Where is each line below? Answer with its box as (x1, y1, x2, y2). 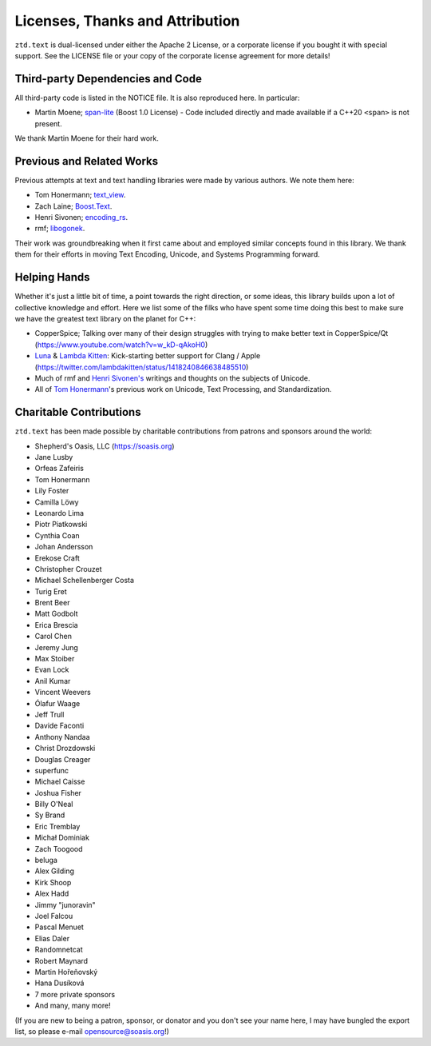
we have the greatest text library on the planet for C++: (14, 313, 196, 323)
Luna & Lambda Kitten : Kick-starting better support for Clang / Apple (34, 351, 261, 361)
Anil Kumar (34, 676, 71, 685)
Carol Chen (34, 632, 72, 641)
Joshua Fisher (34, 788, 81, 797)
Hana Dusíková (34, 978, 85, 988)
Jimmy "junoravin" (34, 900, 96, 909)
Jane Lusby (34, 452, 73, 461)
